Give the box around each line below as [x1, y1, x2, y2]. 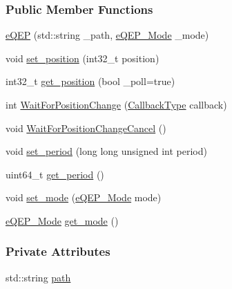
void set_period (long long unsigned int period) [6, 144, 207, 158]
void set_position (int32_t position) [6, 50, 159, 65]
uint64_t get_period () [6, 167, 104, 181]
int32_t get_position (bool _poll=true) [6, 74, 175, 88]
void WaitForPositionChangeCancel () [6, 120, 166, 135]
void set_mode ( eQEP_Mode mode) [6, 190, 162, 205]
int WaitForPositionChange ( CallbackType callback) [6, 97, 227, 111]
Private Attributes [6, 243, 110, 260]
